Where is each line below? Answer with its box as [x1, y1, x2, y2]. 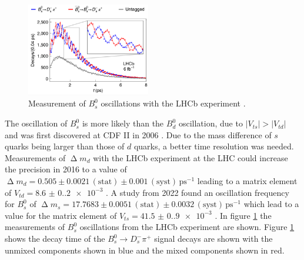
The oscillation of [5, 117, 68, 129]
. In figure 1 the [215, 209, 272, 221]
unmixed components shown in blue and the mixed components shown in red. [5, 244, 285, 256]
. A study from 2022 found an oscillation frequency [106, 186, 289, 198]
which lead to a [243, 198, 299, 210]
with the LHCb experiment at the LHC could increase [93, 151, 288, 164]
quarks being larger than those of [5, 140, 125, 152]
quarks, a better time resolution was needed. [133, 140, 294, 152]
